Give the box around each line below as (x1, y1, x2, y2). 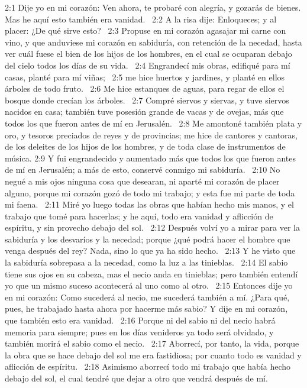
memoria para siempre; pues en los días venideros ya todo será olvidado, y (5, 325, 274, 338)
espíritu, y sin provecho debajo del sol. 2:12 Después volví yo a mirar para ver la (5, 221, 300, 234)
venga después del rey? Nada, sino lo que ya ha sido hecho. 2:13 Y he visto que (5, 244, 296, 257)
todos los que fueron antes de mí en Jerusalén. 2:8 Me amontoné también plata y (5, 117, 302, 129)
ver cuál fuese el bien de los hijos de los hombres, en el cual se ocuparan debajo (5, 47, 292, 60)
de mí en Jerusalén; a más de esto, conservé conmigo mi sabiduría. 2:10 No (5, 163, 280, 176)
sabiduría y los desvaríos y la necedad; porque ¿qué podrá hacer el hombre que (5, 232, 290, 245)
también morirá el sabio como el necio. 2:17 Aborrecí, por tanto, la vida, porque (5, 337, 299, 350)
